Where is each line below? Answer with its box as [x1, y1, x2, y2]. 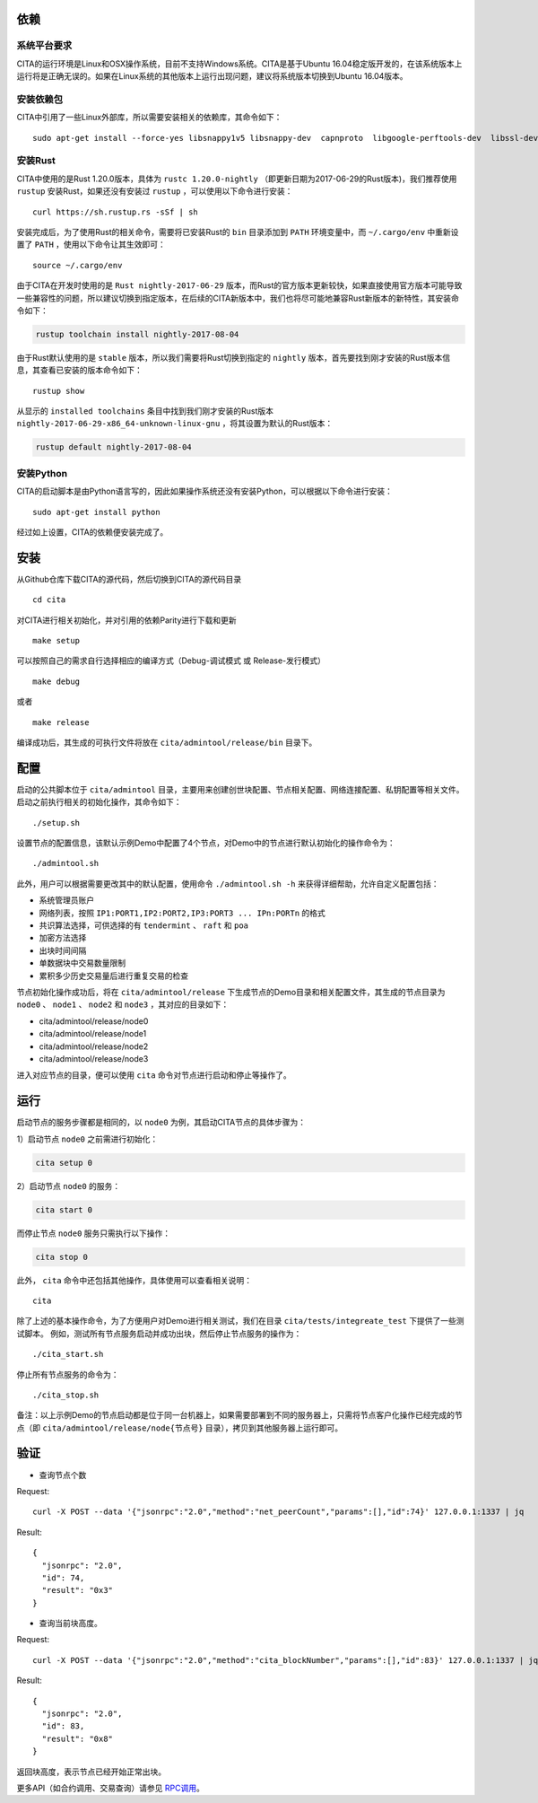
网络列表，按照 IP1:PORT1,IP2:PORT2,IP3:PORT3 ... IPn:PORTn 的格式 [39, 907, 326, 918]
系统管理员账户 [39, 895, 94, 906]
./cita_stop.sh [32, 1389, 100, 1400]
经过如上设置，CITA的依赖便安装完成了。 [16, 526, 169, 538]
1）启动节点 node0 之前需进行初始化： [16, 1133, 159, 1144]
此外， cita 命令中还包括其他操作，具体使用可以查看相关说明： [16, 1274, 253, 1285]
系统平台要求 [16, 39, 73, 52]
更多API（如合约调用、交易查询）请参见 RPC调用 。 [16, 1782, 205, 1793]
